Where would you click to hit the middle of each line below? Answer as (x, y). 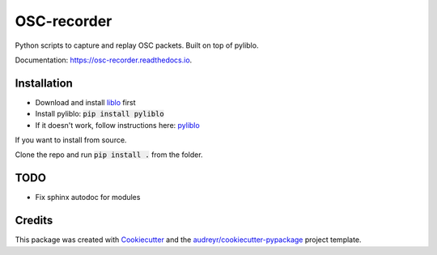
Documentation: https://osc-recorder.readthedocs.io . (104, 60)
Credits (34, 221)
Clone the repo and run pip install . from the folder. (109, 155)
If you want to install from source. (71, 140)
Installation (44, 83)
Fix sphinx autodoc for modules (88, 198)
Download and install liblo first (86, 102)
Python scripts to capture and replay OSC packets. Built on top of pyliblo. (137, 45)
